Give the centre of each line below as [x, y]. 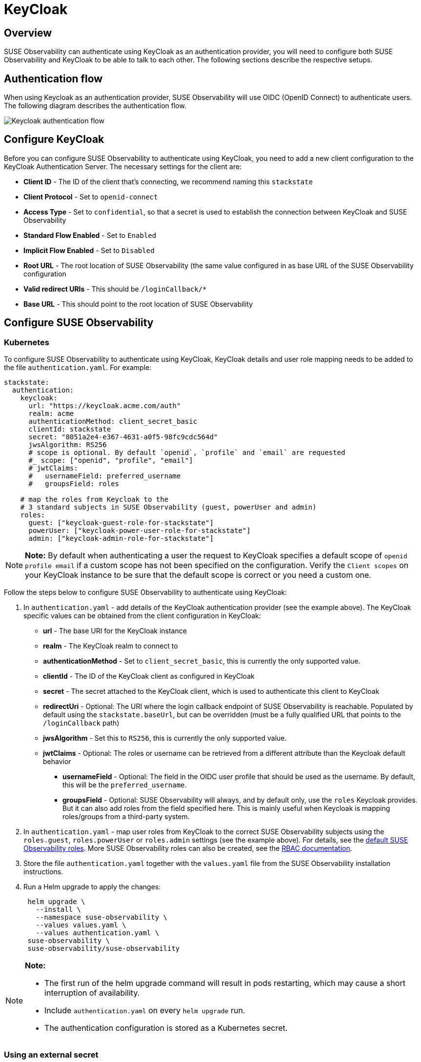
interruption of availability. [92, 993]
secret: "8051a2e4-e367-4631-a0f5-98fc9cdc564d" [123, 437]
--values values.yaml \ [81, 925]
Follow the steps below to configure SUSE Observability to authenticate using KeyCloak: [145, 592]
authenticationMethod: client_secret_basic [113, 422]
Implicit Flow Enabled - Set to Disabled [89, 250]
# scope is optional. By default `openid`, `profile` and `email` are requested [187, 453]
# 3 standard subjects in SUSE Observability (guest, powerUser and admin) [168, 507]
